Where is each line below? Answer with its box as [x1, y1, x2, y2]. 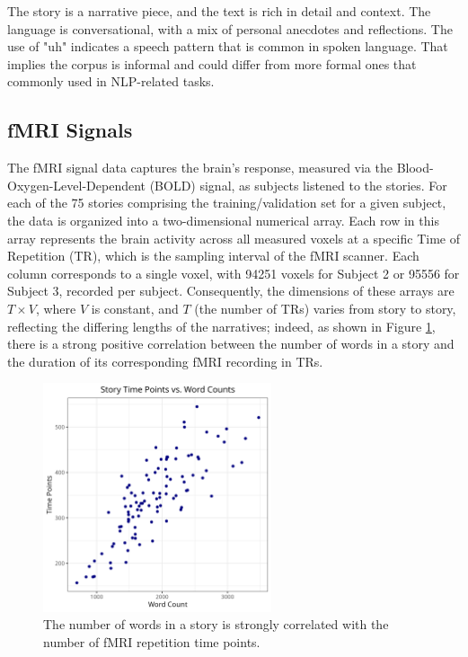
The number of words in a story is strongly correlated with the [43, 615, 389, 634]
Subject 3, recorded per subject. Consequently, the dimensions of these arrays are [7, 281, 455, 300]
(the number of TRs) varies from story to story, [194, 298, 456, 317]
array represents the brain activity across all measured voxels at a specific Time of [7, 228, 460, 247]
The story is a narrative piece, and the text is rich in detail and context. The [7, 2, 431, 20]
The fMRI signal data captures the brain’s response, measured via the [7, 158, 393, 177]
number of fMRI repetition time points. [43, 632, 260, 651]
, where [35, 298, 76, 317]
